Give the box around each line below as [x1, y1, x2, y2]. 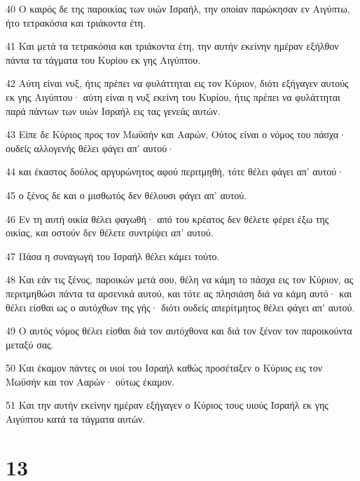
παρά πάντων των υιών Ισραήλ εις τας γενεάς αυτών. [6, 103, 221, 118]
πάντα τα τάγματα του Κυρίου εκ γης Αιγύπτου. [6, 52, 201, 67]
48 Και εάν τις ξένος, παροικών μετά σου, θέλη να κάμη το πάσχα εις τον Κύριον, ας [6, 272, 354, 287]
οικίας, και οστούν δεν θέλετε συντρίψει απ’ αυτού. [6, 225, 214, 240]
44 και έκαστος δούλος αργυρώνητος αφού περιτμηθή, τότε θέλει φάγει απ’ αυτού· [6, 164, 345, 179]
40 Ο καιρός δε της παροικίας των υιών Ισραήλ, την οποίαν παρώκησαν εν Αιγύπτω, [6, 1, 350, 15]
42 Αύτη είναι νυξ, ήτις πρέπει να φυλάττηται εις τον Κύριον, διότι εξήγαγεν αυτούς [6, 76, 349, 90]
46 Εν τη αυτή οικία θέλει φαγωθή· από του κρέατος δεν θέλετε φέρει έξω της [6, 211, 329, 226]
